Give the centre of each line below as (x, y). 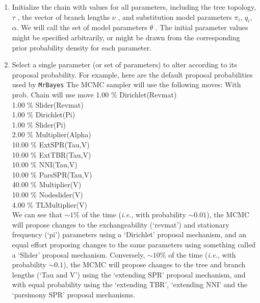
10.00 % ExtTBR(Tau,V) (51, 154)
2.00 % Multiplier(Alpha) (51, 134)
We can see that (37, 214)
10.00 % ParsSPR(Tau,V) (52, 174)
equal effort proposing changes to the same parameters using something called (134, 244)
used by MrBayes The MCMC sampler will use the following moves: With (126, 84)
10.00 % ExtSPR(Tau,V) (51, 144)
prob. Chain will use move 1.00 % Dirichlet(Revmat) (94, 95)
